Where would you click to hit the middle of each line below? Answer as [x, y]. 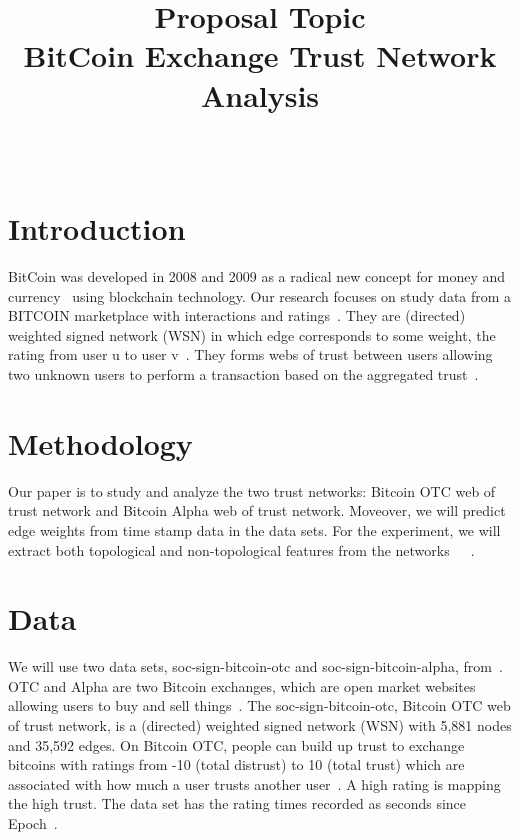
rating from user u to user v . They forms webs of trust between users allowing [250, 354]
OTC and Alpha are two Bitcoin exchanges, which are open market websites [242, 685]
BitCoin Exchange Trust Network [260, 55]
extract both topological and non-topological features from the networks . [241, 549]
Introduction [97, 228]
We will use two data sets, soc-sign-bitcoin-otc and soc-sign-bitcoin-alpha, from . [255, 666]
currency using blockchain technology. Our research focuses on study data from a [260, 295]
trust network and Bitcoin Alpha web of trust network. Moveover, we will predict [257, 510]
